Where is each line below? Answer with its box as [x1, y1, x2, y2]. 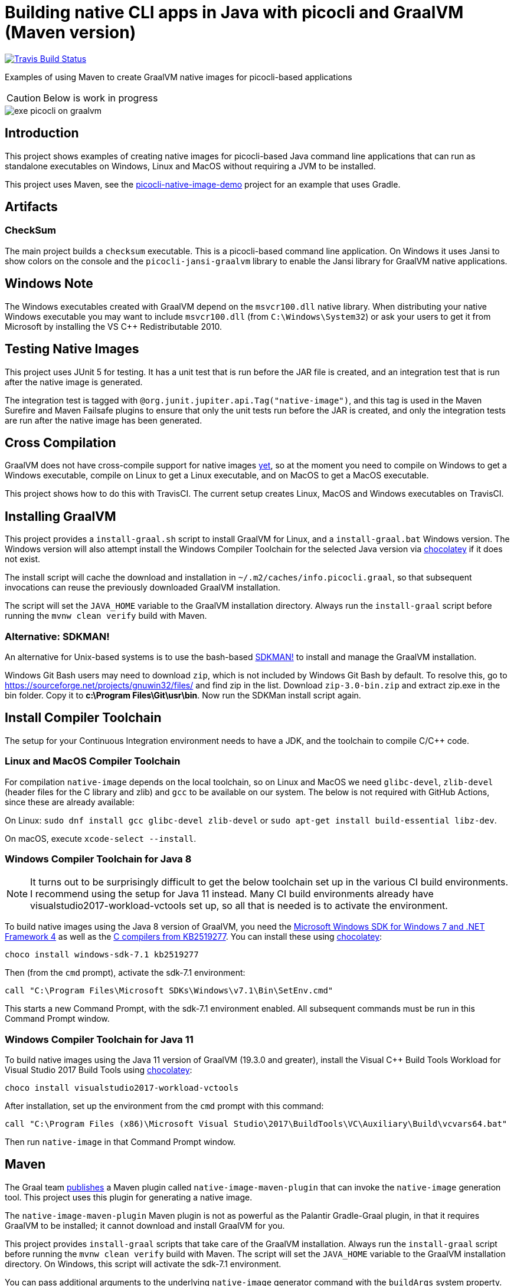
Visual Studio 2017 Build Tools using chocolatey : [5, 1065, 192, 1075]
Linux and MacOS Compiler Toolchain [5, 755, 181, 767]
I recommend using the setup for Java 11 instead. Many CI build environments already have [30, 888, 434, 900]
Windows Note [5, 276, 93, 291]
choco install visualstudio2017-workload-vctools [5, 1083, 239, 1093]
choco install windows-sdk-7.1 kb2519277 [5, 950, 199, 960]
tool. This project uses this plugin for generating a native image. [5, 1192, 253, 1202]
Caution [6, 91, 41, 104]
